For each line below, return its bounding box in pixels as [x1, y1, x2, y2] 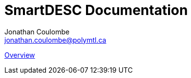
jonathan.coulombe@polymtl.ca [4, 35, 106, 44]
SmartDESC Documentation [4, 2, 188, 18]
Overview [4, 50, 35, 59]
